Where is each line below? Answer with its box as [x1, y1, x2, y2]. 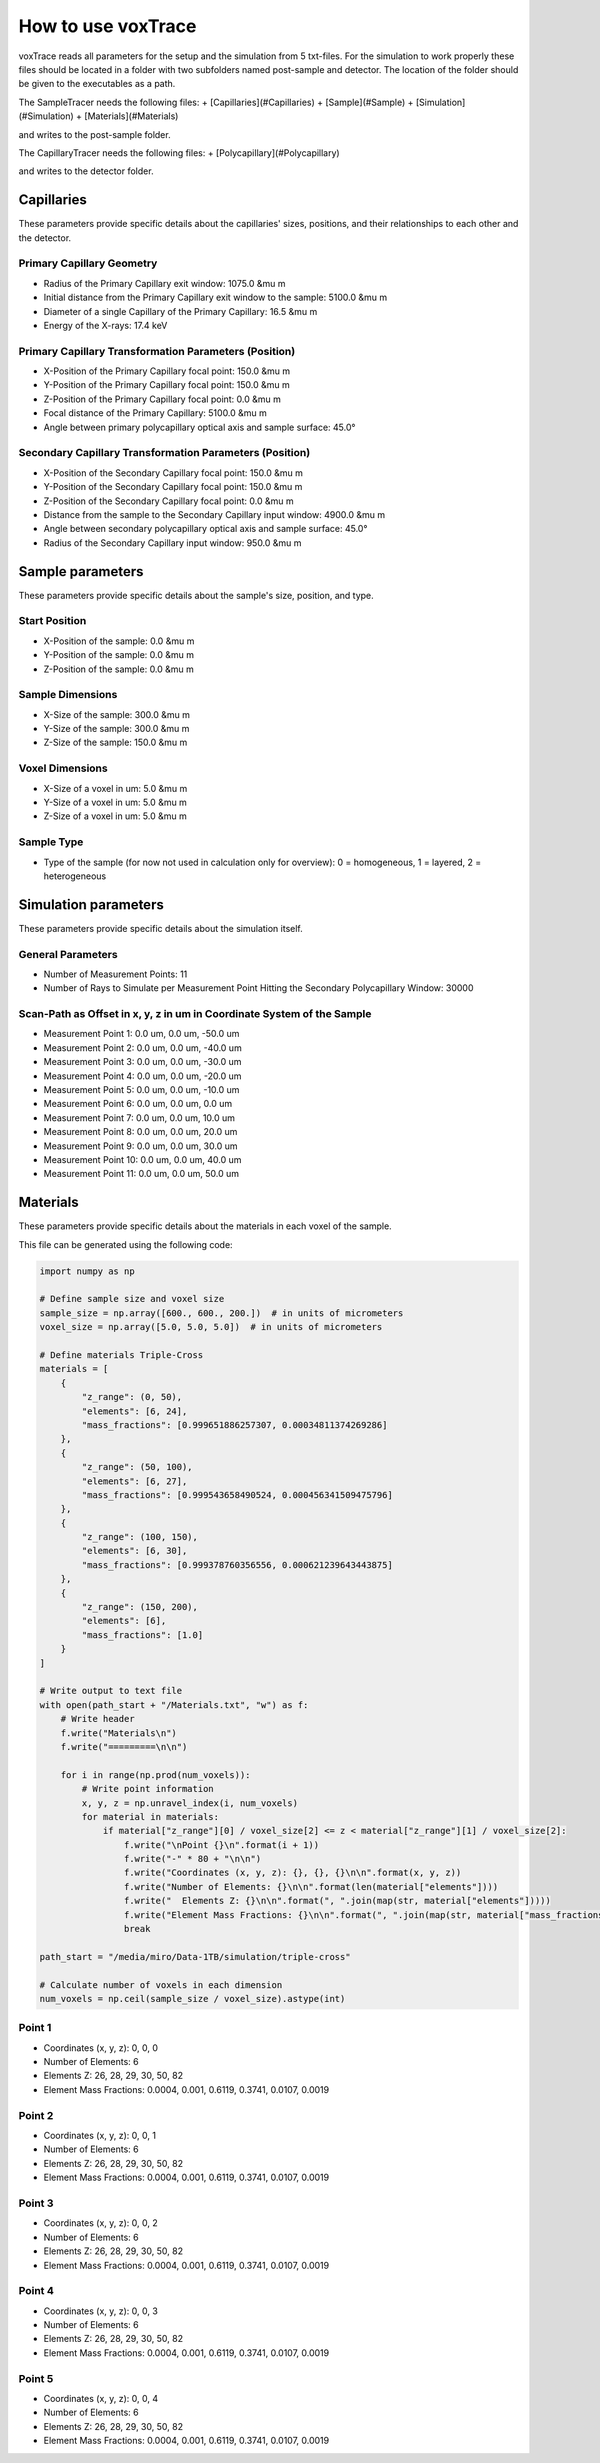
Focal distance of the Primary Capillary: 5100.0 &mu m [43, 407, 267, 419]
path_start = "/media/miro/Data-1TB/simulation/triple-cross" [39, 1951, 351, 1962]
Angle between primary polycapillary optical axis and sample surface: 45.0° [43, 421, 356, 433]
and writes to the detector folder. [18, 165, 154, 177]
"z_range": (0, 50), [81, 1391, 183, 1403]
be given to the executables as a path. [18, 78, 176, 90]
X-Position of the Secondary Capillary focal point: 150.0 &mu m [43, 466, 304, 479]
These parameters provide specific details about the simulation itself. [18, 922, 304, 934]
